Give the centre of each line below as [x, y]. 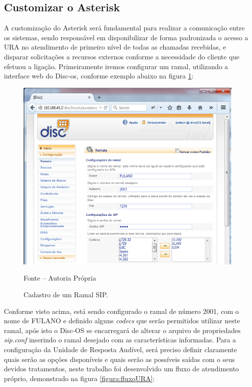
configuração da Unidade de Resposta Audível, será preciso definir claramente [121, 349]
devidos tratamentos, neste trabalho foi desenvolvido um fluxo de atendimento [122, 369]
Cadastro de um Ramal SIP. [66, 295]
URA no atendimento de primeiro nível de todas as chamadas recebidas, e [115, 47]
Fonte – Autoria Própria [60, 278]
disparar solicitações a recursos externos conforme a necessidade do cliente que [122, 56]
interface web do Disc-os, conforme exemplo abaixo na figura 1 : [99, 76]
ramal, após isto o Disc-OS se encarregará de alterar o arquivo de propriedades [122, 330]
